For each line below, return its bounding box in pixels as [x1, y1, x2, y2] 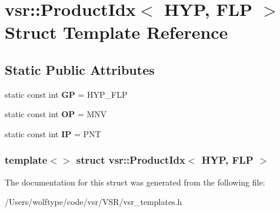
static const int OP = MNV [5, 108, 107, 120]
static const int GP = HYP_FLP [5, 88, 128, 100]
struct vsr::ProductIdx [76, 153, 185, 167]
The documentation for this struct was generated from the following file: [5, 175, 265, 188]
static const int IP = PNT [5, 127, 101, 140]
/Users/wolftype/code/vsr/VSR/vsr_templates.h [5, 196, 182, 208]
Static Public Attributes [5, 60, 155, 78]
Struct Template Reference [5, 20, 228, 44]
